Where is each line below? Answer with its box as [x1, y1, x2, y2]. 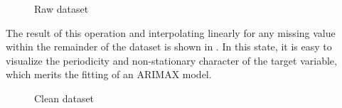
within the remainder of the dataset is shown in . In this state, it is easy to [6, 39, 332, 54]
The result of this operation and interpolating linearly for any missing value [6, 25, 336, 40]
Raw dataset [34, 1, 89, 16]
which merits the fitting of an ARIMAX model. [6, 67, 212, 82]
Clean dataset [34, 90, 95, 105]
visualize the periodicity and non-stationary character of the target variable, [6, 53, 337, 67]
